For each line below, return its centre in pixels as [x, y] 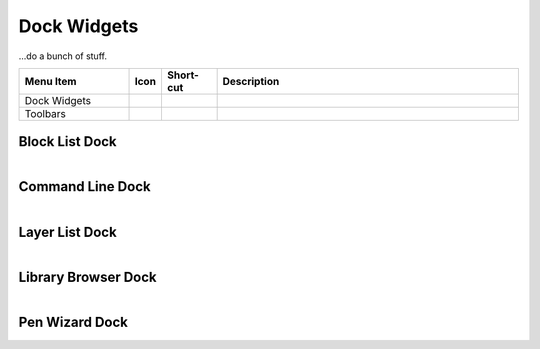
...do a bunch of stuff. [62, 56]
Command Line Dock [84, 186]
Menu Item [50, 81]
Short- [183, 75]
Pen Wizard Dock [73, 321]
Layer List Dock [67, 231]
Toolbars [45, 113]
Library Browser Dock [87, 276]
